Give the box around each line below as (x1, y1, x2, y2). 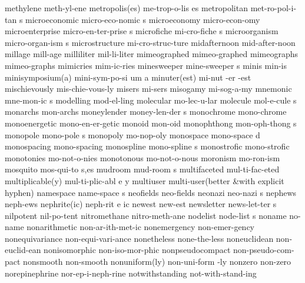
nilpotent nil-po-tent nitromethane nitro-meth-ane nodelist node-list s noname (5, 209, 287, 221)
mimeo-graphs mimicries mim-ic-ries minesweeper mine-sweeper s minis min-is (5, 59, 287, 71)
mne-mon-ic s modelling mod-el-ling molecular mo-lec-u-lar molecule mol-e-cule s (5, 94, 297, 106)
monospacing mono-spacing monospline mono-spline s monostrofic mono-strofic (5, 140, 290, 152)
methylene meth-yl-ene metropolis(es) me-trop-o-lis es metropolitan (5, 2, 248, 14)
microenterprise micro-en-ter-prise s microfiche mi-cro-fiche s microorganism (5, 25, 279, 37)
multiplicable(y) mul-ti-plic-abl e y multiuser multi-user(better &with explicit (5, 174, 284, 187)
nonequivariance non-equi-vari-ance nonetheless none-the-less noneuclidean (5, 232, 274, 244)
